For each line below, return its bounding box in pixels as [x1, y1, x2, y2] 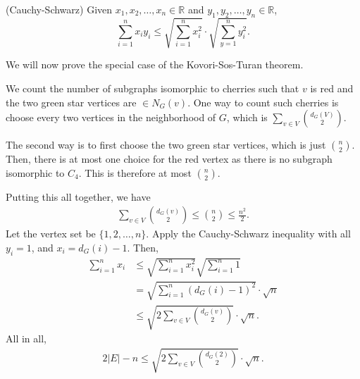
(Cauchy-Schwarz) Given [6, 2, 113, 16]
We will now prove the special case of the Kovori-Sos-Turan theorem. [6, 57, 304, 72]
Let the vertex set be [6, 226, 96, 241]
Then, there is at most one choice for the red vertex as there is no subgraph [6, 151, 333, 166]
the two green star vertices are [6, 94, 137, 109]
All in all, [6, 331, 46, 346]
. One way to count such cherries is [187, 94, 339, 109]
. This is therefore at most [78, 165, 192, 180]
